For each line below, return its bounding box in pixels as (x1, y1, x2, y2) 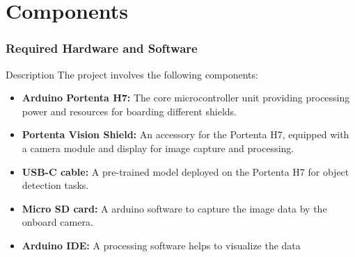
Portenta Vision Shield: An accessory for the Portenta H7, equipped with (22, 127, 349, 142)
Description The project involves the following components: (6, 67, 258, 81)
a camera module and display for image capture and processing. (22, 140, 294, 155)
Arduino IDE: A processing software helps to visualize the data (22, 238, 301, 252)
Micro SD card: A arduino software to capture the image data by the (22, 201, 327, 215)
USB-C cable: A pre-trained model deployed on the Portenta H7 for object (22, 164, 349, 179)
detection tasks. (22, 178, 89, 192)
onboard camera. (22, 215, 93, 229)
